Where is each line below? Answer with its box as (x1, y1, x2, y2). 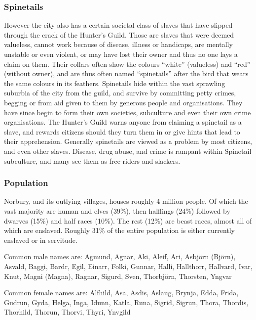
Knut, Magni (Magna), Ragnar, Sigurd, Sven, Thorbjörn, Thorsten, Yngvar (4, 271, 232, 281)
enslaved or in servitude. (4, 234, 77, 245)
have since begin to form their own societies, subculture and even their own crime (4, 107, 251, 117)
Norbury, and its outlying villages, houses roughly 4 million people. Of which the (4, 196, 248, 206)
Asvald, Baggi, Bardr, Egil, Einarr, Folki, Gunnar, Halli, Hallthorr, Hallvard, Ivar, (4, 261, 253, 271)
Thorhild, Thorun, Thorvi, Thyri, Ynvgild (4, 307, 131, 317)
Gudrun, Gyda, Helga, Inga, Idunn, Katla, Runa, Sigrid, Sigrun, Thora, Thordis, (4, 297, 249, 307)
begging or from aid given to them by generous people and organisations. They (4, 97, 243, 107)
